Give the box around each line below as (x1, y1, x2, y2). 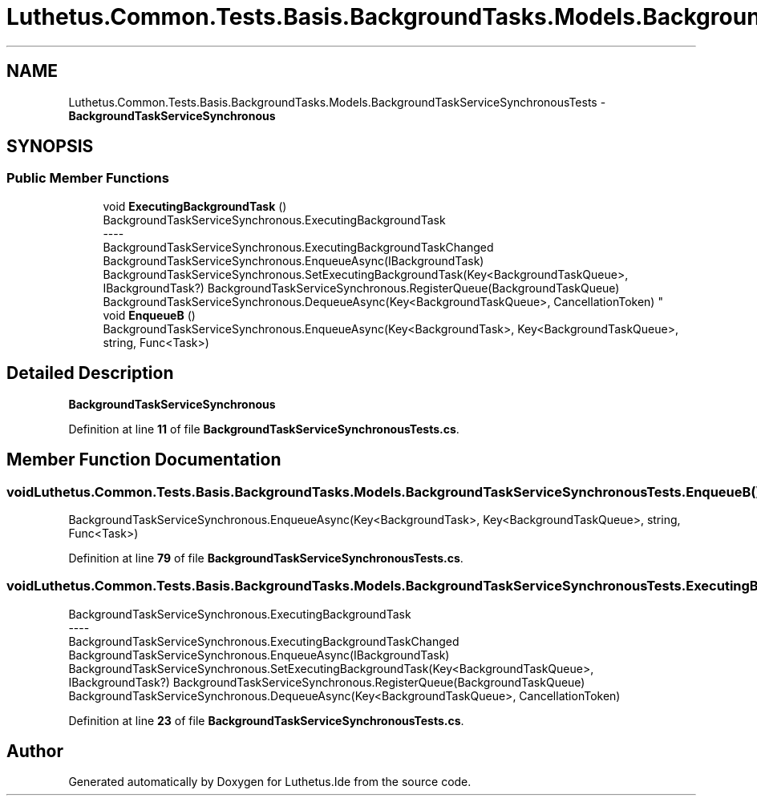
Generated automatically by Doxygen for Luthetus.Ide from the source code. (68, 775, 472, 789)
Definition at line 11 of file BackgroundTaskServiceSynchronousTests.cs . (68, 421, 459, 436)
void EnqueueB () (103, 308, 196, 322)
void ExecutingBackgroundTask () (103, 199, 287, 213)
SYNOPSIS (6, 136, 94, 157)
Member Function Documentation (6, 449, 281, 470)
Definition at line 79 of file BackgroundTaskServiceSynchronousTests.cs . (68, 550, 464, 565)
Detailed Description (6, 363, 174, 384)
